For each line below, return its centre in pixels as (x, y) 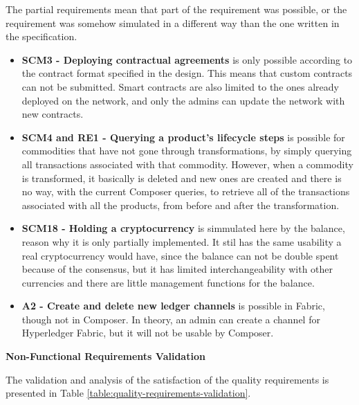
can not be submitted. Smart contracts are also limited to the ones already (180, 86)
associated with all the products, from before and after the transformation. (181, 205)
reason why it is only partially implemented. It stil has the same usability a (182, 241)
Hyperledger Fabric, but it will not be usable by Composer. (148, 333)
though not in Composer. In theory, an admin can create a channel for (171, 319)
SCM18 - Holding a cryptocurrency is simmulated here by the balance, (183, 228)
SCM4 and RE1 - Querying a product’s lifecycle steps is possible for (183, 137)
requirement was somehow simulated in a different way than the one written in (173, 22)
